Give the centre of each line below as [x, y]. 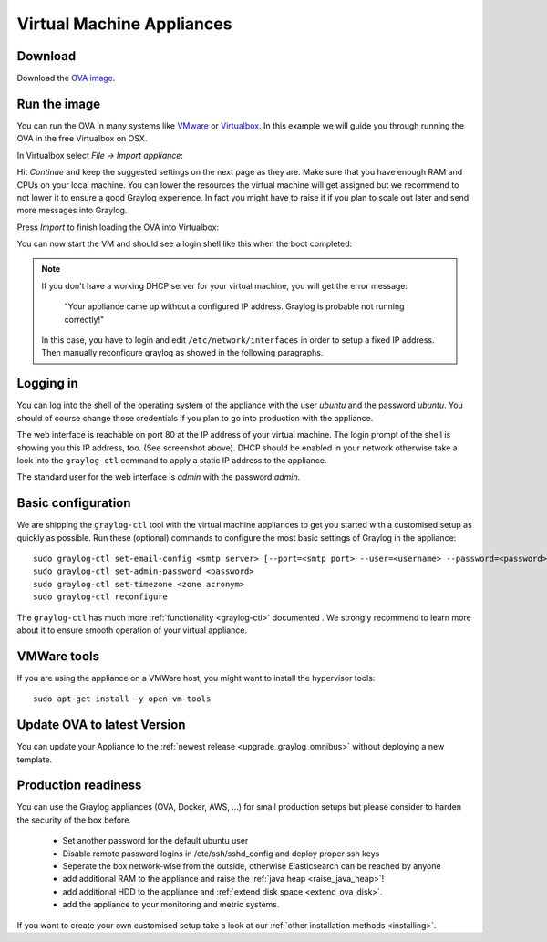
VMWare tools [58, 656]
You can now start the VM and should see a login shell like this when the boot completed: [185, 244]
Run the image [59, 104]
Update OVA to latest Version [101, 725]
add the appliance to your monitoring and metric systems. [171, 905]
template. [35, 759]
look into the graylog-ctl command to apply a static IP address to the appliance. [172, 460]
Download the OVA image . [66, 78]
